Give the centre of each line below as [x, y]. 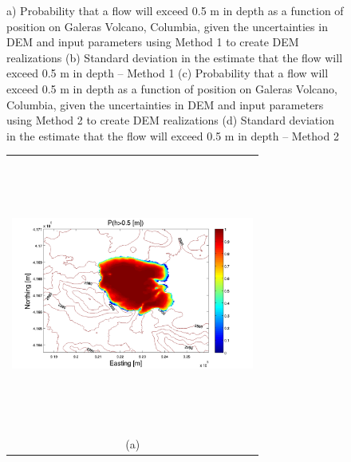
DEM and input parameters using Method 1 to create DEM [153, 42]
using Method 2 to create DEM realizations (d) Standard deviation [170, 120]
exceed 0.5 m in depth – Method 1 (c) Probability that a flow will [168, 73]
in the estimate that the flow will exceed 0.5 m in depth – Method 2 [173, 135]
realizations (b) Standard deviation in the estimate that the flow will [175, 57]
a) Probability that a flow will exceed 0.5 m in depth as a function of [175, 10]
